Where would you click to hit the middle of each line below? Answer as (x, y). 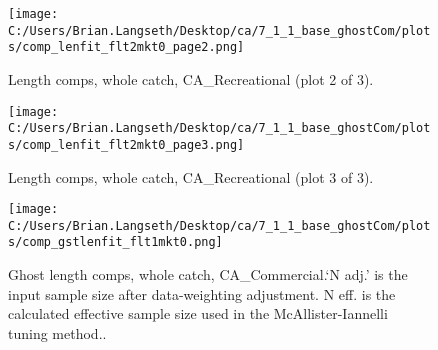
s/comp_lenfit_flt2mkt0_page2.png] (126, 47)
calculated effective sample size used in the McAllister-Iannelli (198, 313)
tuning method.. (57, 332)
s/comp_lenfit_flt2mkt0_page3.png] (126, 144)
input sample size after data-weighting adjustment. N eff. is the (202, 293)
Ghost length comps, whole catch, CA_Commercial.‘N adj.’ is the (208, 274)
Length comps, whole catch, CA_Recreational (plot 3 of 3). (191, 176)
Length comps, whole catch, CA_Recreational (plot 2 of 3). (191, 78)
